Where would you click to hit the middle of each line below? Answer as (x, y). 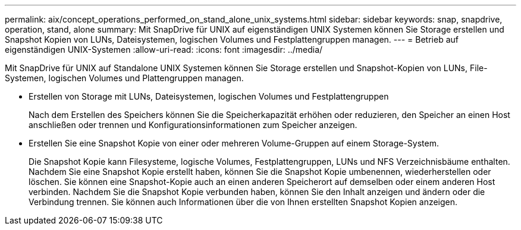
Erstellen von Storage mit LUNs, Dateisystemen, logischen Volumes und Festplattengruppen (209, 96)
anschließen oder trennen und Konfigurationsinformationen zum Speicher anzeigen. (193, 125)
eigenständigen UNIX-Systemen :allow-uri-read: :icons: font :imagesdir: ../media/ (164, 49)
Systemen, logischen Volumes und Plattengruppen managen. (124, 78)
